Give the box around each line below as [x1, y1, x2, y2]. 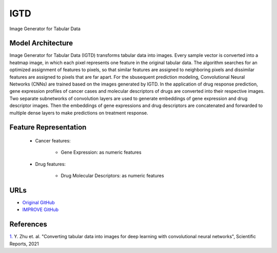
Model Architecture [9, 39, 73, 48]
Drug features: [35, 161, 66, 167]
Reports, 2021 [9, 241, 39, 247]
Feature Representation [9, 123, 87, 132]
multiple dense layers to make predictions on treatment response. [9, 110, 148, 116]
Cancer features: [35, 137, 71, 143]
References [9, 220, 47, 229]
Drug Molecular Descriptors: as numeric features [61, 173, 164, 179]
